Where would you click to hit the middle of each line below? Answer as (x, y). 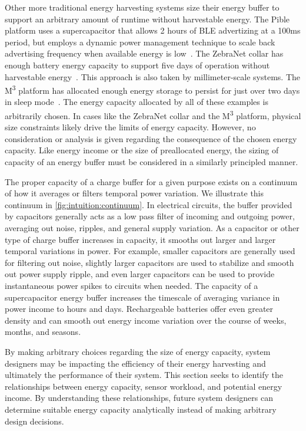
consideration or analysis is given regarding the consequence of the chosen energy (151, 138)
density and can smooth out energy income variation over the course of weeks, (146, 320)
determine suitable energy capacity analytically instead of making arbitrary (141, 409)
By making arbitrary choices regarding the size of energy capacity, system (138, 351)
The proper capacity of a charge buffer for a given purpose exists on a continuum (151, 181)
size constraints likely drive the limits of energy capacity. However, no (130, 127)
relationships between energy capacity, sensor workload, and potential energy (144, 386)
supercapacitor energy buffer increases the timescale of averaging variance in (142, 297)
